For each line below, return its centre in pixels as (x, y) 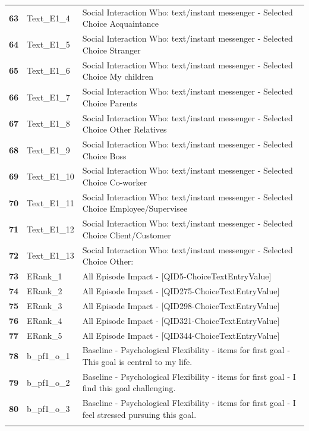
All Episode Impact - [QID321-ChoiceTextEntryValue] (181, 320)
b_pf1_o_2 (48, 382)
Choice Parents (110, 103)
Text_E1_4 (48, 18)
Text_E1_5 (48, 44)
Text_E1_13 (51, 255)
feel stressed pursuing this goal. (139, 414)
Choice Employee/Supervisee (135, 208)
